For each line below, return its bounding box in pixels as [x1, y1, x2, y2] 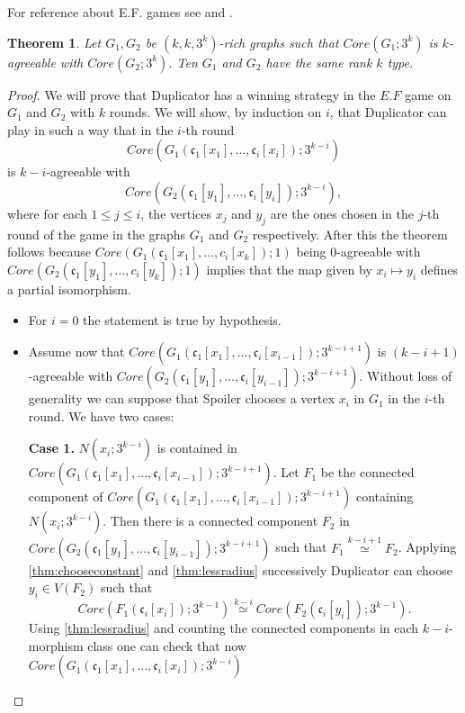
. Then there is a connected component [103, 511, 318, 530]
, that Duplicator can [329, 103, 447, 122]
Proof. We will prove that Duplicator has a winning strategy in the [7, 85, 376, 104]
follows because [7, 242, 92, 261]
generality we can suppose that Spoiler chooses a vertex [28, 389, 335, 408]
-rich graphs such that [219, 32, 339, 51]
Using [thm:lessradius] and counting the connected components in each [28, 618, 419, 637]
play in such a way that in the [7, 120, 174, 139]
